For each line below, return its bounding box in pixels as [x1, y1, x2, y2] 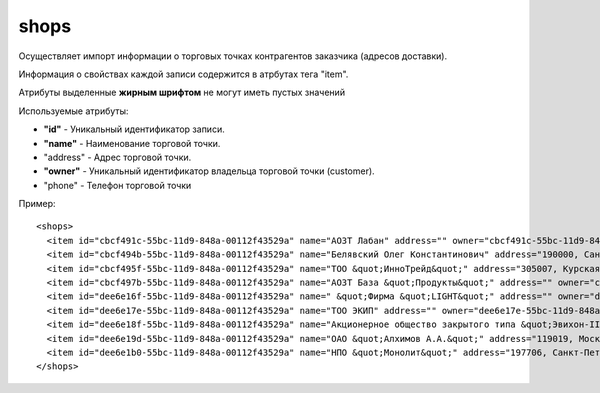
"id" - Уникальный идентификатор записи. [43, 123, 225, 135]
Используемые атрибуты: [18, 105, 129, 117]
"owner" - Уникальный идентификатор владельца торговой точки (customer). [43, 165, 375, 177]
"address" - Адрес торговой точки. [43, 151, 192, 163]
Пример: [18, 198, 56, 210]
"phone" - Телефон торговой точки [43, 179, 192, 191]
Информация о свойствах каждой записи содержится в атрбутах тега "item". [18, 68, 349, 80]
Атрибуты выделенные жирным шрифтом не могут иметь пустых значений [18, 86, 345, 99]
